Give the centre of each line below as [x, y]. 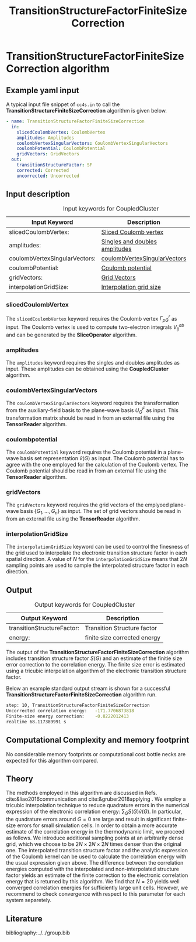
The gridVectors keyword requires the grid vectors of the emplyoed [87, 505]
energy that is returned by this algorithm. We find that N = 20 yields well [93, 882]
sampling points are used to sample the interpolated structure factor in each [97, 565]
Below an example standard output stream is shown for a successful [88, 688]
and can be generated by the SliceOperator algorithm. [71, 335]
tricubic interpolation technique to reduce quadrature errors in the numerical [98, 805]
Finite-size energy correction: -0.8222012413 [68, 716]
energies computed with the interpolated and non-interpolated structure [93, 869]
